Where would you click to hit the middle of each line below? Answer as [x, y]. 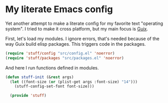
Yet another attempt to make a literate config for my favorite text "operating [84, 23]
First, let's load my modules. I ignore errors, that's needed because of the [82, 39]
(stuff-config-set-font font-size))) [54, 87]
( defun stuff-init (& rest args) [39, 77]
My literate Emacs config [59, 9]
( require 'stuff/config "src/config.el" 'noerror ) [60, 53]
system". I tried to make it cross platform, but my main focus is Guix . [77, 28]
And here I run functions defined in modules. [52, 67]
